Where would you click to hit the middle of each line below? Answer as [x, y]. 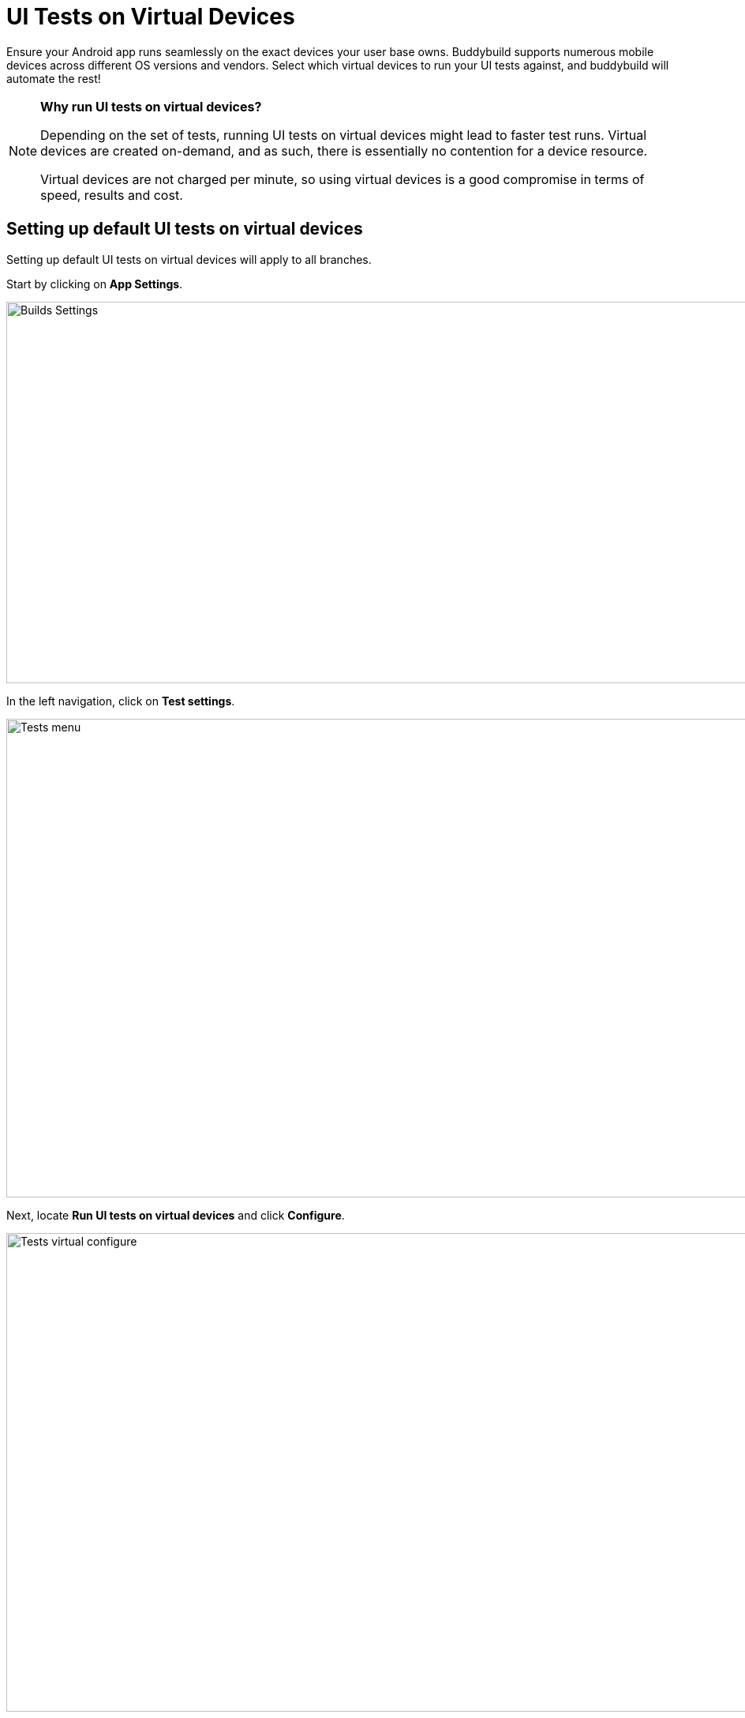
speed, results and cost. [112, 195]
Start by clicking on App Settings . [95, 284]
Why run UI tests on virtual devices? [151, 106]
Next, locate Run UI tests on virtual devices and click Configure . [176, 1215]
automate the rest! [54, 78]
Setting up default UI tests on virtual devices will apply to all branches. [189, 259]
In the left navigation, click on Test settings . [121, 701]
